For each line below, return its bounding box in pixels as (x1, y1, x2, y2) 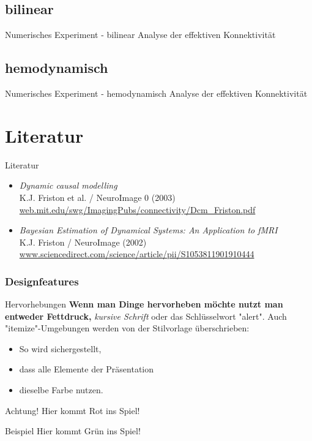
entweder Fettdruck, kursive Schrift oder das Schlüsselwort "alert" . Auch (5, 309, 287, 322)
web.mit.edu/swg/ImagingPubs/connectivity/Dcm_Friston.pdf (19, 203, 256, 216)
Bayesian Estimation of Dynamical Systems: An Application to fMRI (19, 224, 278, 236)
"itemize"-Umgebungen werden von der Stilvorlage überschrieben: (5, 322, 250, 334)
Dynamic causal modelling (19, 179, 117, 192)
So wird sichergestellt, (19, 342, 102, 355)
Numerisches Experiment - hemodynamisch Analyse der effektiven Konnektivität (5, 87, 308, 99)
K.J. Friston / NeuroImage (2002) (19, 235, 147, 248)
